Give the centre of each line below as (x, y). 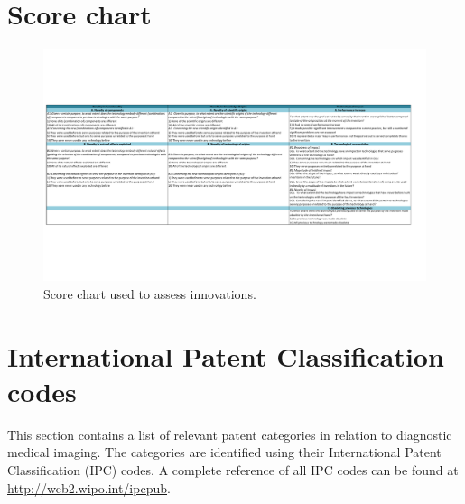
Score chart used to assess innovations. (150, 293)
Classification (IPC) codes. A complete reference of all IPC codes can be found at (233, 469)
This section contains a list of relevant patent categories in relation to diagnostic (230, 434)
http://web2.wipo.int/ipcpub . (89, 487)
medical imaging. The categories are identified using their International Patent (224, 452)
